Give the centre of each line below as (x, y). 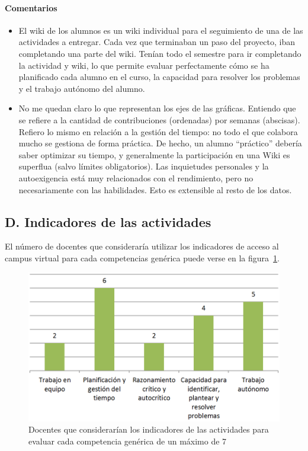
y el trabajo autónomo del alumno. (82, 88)
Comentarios (31, 7)
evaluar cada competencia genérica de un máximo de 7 (128, 441)
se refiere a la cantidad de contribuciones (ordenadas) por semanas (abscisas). (159, 119)
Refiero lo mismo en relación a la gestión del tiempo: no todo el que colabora (158, 131)
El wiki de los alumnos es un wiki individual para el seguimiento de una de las (161, 30)
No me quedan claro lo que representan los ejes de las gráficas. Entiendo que (157, 108)
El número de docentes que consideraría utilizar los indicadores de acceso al (142, 246)
